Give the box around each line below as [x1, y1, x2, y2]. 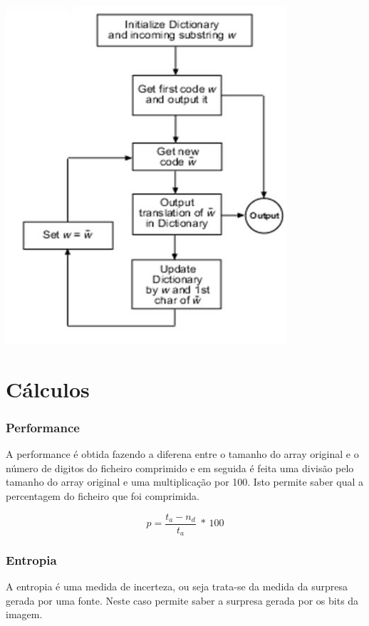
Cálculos [6, 374, 90, 403]
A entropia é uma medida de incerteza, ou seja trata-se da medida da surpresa [6, 579, 348, 594]
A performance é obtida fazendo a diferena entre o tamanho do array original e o [6, 447, 359, 461]
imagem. [6, 607, 43, 622]
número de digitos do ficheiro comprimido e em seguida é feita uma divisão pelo [6, 460, 354, 475]
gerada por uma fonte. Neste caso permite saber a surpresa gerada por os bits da [6, 593, 359, 607]
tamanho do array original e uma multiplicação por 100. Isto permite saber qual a [6, 474, 364, 489]
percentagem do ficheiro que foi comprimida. [6, 488, 199, 503]
